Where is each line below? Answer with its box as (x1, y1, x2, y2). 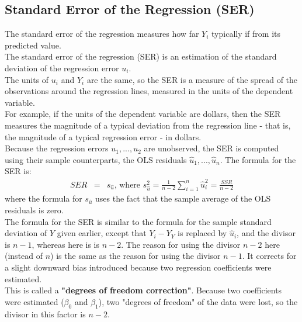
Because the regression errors (5, 142, 109, 154)
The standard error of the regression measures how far (5, 27, 199, 40)
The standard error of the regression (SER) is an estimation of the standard (5, 50, 277, 63)
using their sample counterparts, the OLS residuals (5, 153, 187, 165)
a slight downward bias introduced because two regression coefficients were (5, 261, 272, 273)
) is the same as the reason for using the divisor (50, 250, 221, 262)
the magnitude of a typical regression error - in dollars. (5, 130, 202, 143)
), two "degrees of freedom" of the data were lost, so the (98, 295, 298, 307)
